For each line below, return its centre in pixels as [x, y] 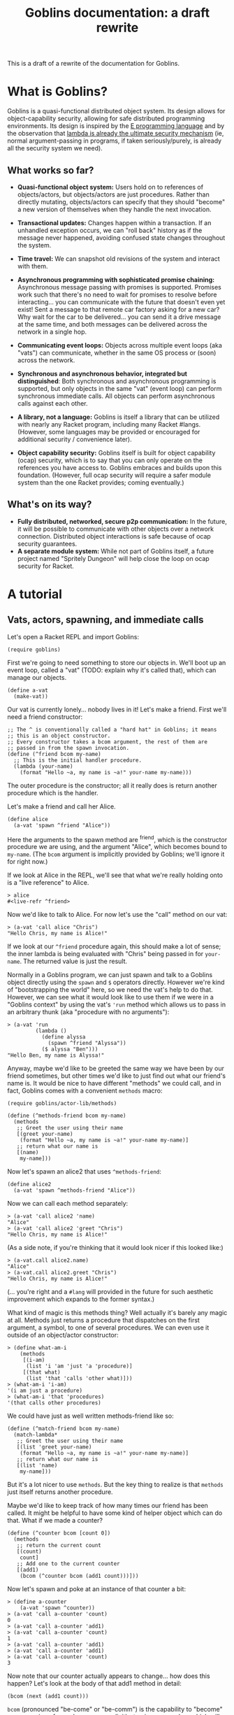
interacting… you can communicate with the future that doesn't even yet [121, 301]
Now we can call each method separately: [68, 1204]
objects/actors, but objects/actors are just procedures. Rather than [113, 194]
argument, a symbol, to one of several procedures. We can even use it [108, 1328]
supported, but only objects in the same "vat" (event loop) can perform [119, 388]
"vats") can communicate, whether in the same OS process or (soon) [117, 353]
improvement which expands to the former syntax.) [81, 1300]
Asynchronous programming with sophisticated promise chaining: [116, 279]
